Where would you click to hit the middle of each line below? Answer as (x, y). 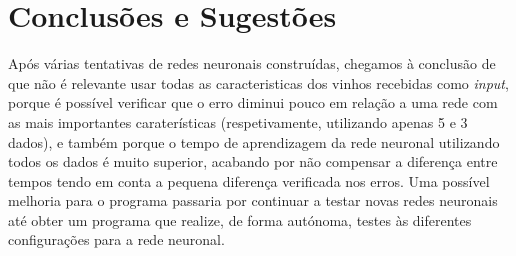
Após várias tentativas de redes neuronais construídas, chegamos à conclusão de (252, 63)
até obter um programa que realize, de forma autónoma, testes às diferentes (240, 219)
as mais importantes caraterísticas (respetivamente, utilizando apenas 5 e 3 (238, 121)
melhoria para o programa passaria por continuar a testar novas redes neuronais (253, 200)
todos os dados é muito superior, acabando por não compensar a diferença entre (253, 161)
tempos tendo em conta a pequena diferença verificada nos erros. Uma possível (249, 180)
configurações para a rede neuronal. (116, 239)
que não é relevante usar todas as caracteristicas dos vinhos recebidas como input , (258, 82)
